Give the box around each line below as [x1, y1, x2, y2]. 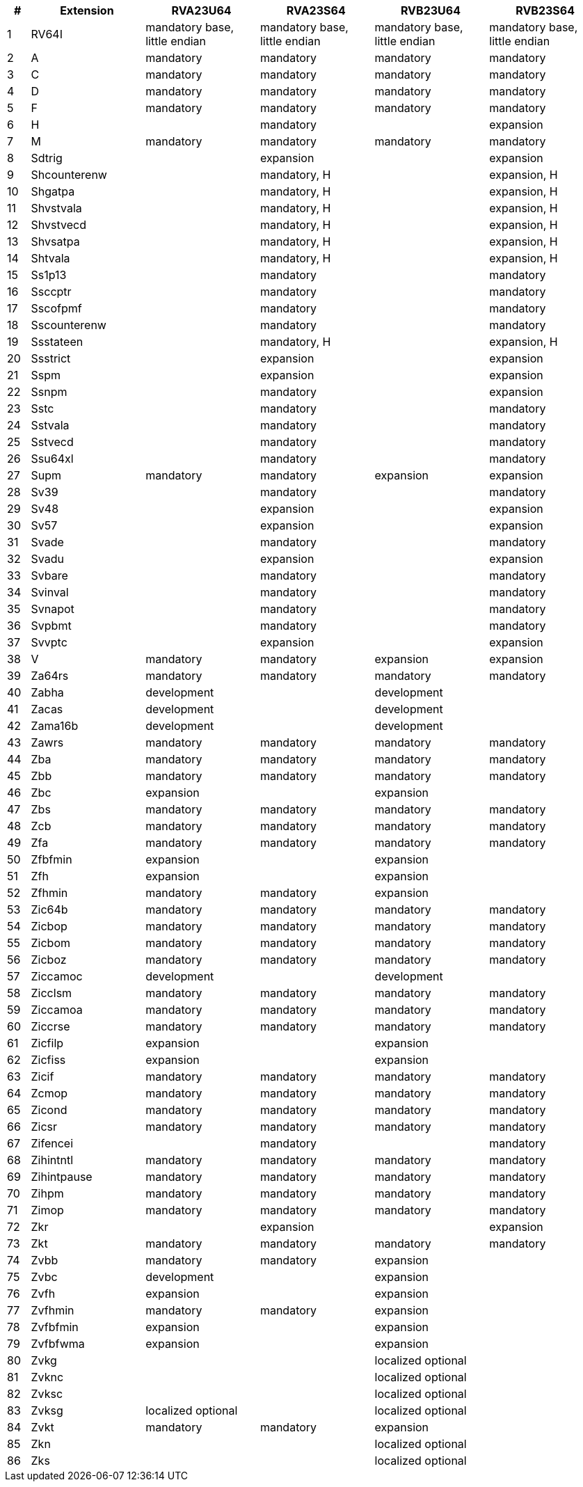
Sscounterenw [31, 318, 106, 332]
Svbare [31, 568, 68, 582]
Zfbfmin [31, 852, 72, 866]
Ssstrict [31, 351, 71, 365]
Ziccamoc [31, 969, 83, 983]
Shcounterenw [31, 168, 107, 182]
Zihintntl [31, 1153, 74, 1167]
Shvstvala [31, 201, 82, 215]
